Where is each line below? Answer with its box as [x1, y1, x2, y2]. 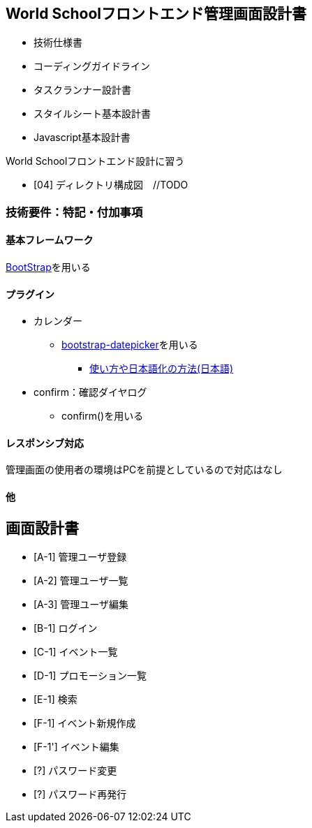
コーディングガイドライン [34, 60, 151, 73]
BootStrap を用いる [6, 261, 91, 274]
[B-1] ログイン [34, 622, 98, 635]
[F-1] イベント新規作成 [34, 717, 136, 730]
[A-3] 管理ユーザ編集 [34, 598, 128, 611]
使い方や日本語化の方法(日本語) [89, 362, 234, 375]
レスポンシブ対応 [6, 436, 84, 449]
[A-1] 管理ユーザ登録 [34, 551, 127, 563]
